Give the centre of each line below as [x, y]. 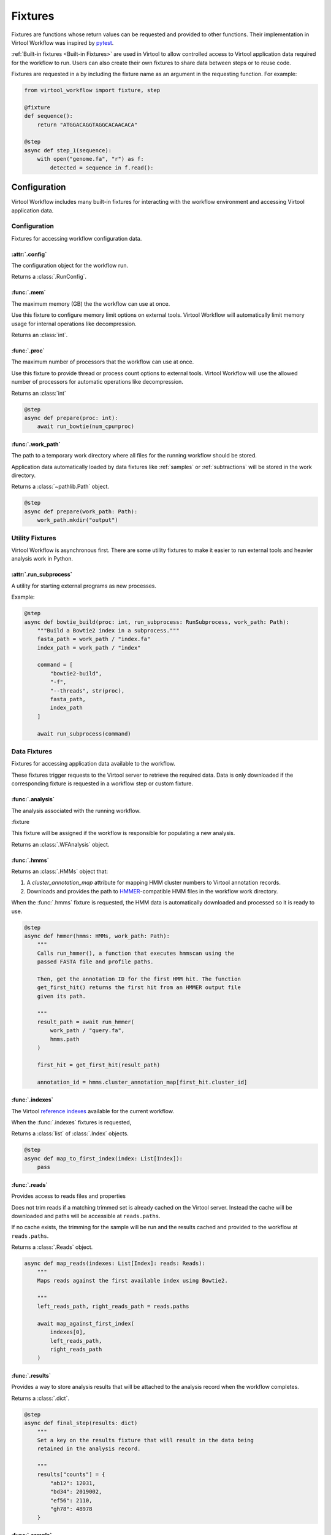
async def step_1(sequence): [68, 150]
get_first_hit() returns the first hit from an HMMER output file [139, 988]
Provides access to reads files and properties [68, 1196]
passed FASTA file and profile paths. [95, 962]
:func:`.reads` [30, 1184]
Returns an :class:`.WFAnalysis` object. [60, 844]
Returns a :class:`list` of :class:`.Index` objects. [70, 1133]
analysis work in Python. [42, 559]
